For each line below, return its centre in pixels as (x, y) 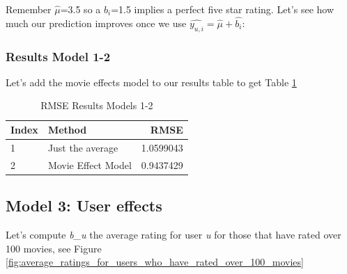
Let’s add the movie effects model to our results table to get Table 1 (151, 82)
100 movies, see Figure (54, 248)
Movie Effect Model (90, 164)
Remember (29, 9)
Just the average (83, 147)
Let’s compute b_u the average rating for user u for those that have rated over (173, 234)
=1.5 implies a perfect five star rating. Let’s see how (223, 9)
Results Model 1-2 (58, 56)
